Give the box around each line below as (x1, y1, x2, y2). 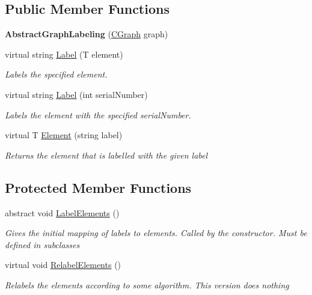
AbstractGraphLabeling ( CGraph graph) (5, 28, 168, 40)
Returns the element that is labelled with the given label (5, 148, 208, 161)
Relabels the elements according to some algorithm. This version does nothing (5, 278, 289, 291)
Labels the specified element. (5, 68, 108, 81)
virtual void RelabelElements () (5, 258, 121, 271)
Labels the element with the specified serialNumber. (5, 108, 191, 121)
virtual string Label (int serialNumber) (5, 88, 148, 100)
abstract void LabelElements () (5, 206, 120, 219)
